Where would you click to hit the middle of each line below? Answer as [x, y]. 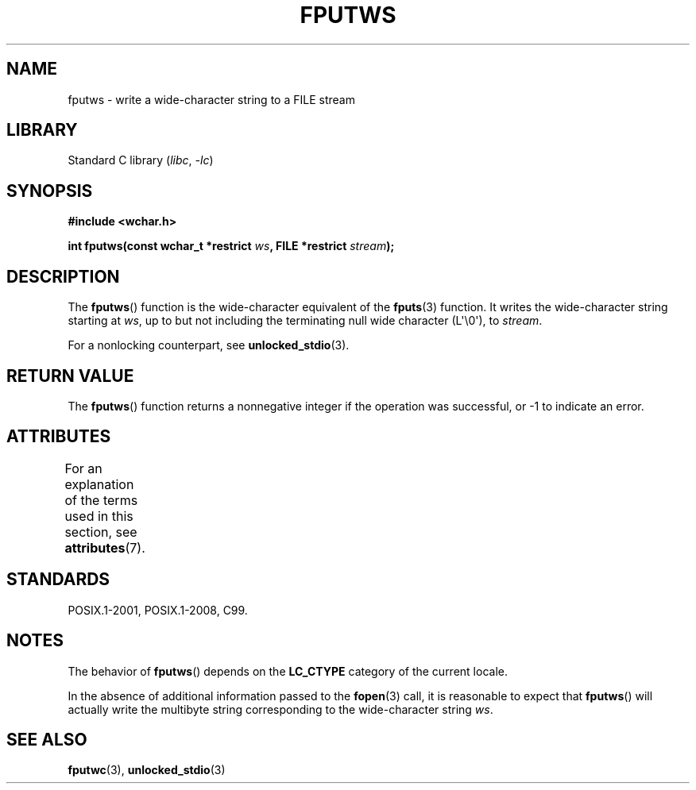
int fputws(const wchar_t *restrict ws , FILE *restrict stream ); [231, 246]
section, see [101, 532]
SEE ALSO [47, 739]
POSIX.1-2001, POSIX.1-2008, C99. [158, 610]
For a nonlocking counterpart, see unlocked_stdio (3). [209, 345]
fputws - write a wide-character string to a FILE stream [211, 99]
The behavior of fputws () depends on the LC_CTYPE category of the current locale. [288, 671]
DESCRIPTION [63, 276]
